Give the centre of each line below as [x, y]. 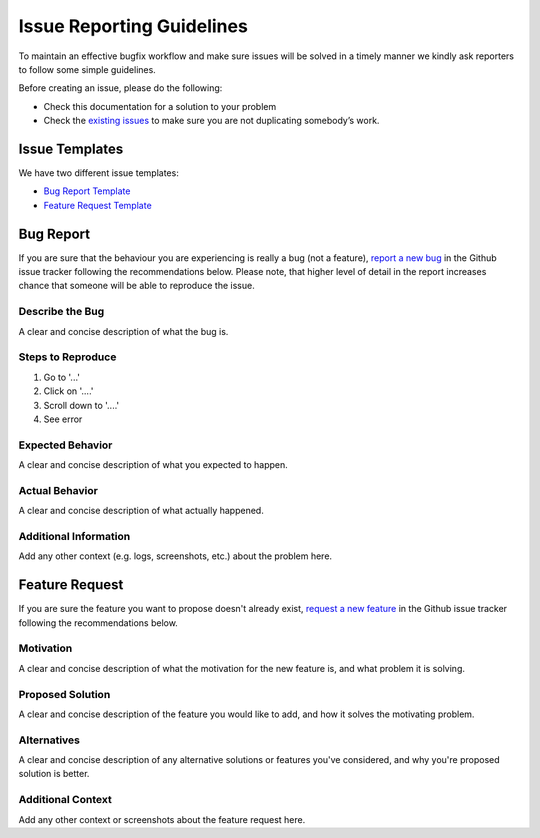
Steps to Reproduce [67, 357]
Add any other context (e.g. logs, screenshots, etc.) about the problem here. [175, 556]
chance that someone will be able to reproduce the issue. [136, 286]
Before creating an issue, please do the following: [120, 88]
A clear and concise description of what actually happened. [141, 511]
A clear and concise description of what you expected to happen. [153, 465]
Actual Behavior [58, 490]
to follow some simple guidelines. [87, 69]
